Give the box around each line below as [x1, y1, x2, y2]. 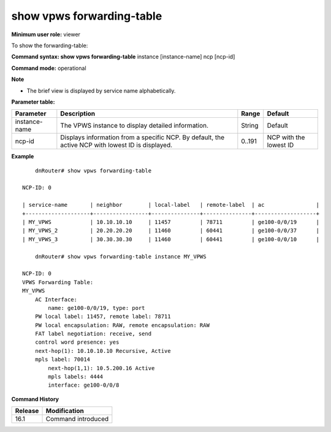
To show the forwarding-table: [11, 42, 88, 49]
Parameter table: [11, 98, 55, 106]
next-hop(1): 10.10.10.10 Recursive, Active [34, 347, 171, 354]
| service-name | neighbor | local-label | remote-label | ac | [22, 201, 320, 209]
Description [60, 109, 95, 118]
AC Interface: [34, 296, 78, 303]
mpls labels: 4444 [48, 373, 104, 380]
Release [15, 407, 39, 415]
